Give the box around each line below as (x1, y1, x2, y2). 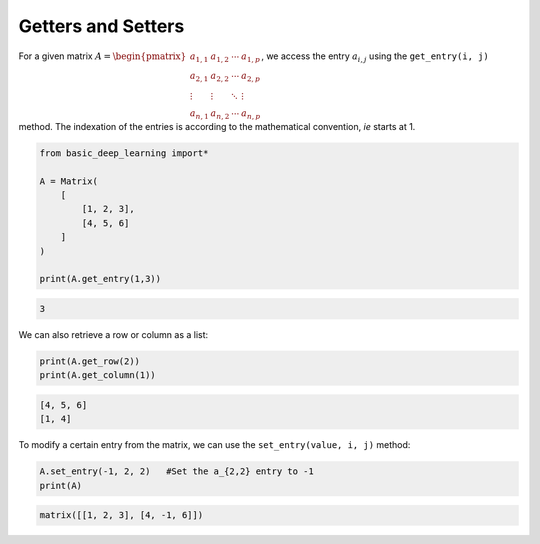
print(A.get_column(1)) (39, 370, 157, 381)
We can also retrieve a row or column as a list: (18, 328, 209, 340)
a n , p (241, 108, 261, 121)
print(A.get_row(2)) (39, 355, 140, 367)
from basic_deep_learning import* (39, 147, 209, 159)
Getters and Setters (18, 15, 185, 37)
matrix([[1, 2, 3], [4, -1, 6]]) (39, 510, 204, 521)
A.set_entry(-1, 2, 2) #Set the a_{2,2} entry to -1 (39, 466, 314, 477)
